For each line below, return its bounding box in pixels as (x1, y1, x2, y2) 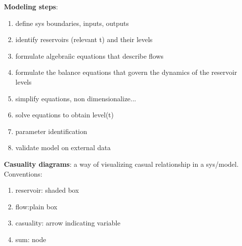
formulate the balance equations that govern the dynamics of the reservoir (15, 67, 237, 77)
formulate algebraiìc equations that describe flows (15, 50, 164, 61)
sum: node (15, 234, 46, 244)
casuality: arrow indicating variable (15, 218, 121, 228)
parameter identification (15, 126, 87, 136)
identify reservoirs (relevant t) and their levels (15, 34, 153, 45)
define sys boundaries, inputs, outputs (15, 18, 129, 28)
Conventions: (4, 168, 42, 179)
